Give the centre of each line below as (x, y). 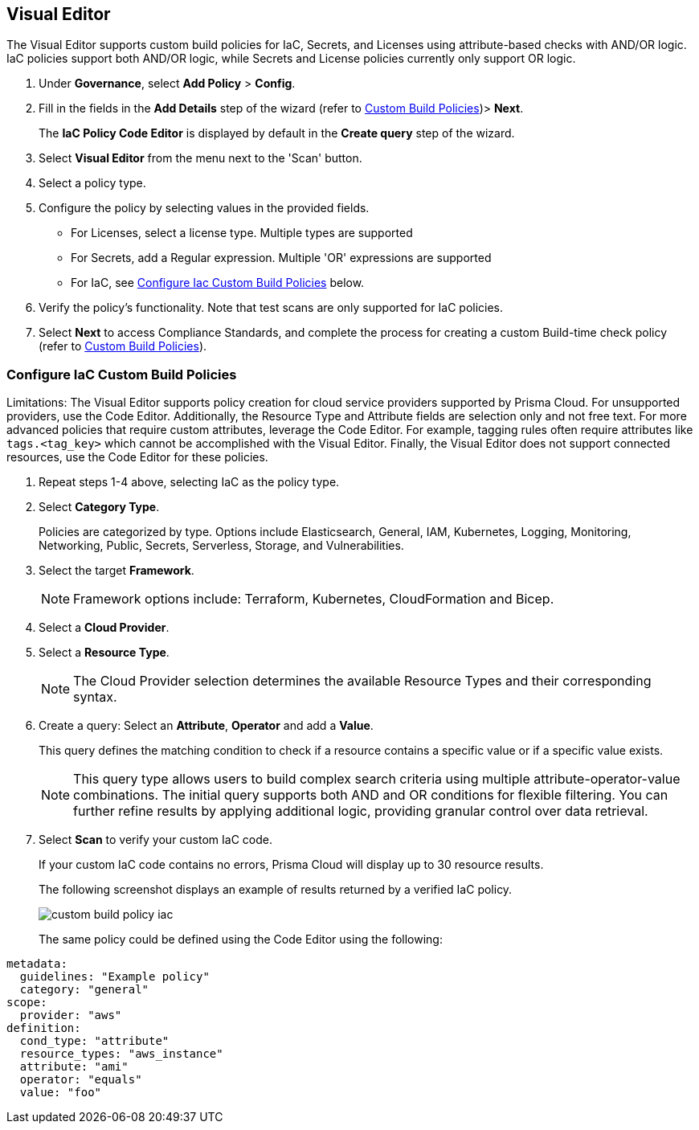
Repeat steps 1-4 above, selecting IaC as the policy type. (189, 482)
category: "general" (84, 990)
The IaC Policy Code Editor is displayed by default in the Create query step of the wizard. (277, 133)
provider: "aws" (71, 1015)
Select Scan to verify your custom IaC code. (155, 840)
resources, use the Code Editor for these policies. (137, 457)
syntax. (95, 697)
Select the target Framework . (117, 571)
